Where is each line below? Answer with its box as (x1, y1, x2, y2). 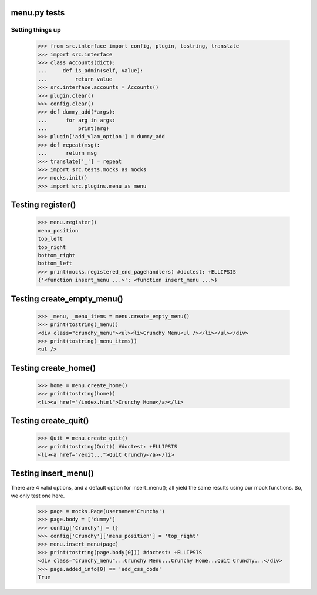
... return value (38, 75, 113, 82)
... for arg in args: (38, 117, 116, 124)
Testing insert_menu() (11, 468, 94, 478)
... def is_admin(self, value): (38, 68, 144, 74)
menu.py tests (11, 8, 65, 18)
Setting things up (11, 26, 61, 34)
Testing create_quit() (11, 415, 89, 426)
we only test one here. (11, 492, 65, 499)
